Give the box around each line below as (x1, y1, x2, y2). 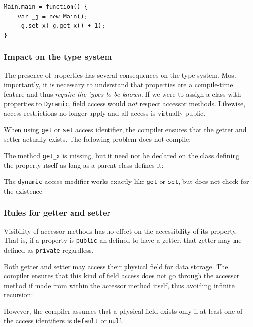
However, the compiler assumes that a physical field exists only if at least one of (4, 306, 243, 316)
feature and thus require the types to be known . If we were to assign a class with (4, 89, 241, 99)
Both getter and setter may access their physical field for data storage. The (4, 261, 228, 271)
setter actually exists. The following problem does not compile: (4, 134, 191, 144)
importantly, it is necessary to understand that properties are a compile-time (4, 79, 233, 90)
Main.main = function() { (4, 3, 88, 10)
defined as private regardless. (4, 244, 94, 254)
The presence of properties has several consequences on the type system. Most (4, 70, 237, 80)
